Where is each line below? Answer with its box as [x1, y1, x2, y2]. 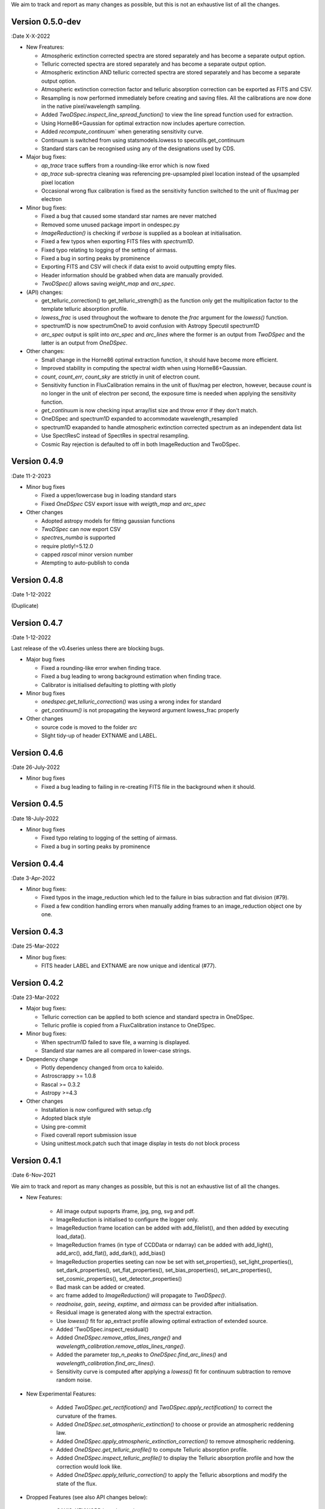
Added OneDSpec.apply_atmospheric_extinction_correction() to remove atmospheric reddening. [56, 1437, 296, 1445]
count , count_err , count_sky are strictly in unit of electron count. [41, 373, 200, 380]
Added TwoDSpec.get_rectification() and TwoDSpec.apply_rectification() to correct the [56, 1404, 273, 1411]
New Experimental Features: [26, 1390, 96, 1397]
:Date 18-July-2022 [11, 815, 60, 822]
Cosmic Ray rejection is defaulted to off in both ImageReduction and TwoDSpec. [41, 441, 241, 448]
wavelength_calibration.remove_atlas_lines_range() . [56, 1342, 186, 1350]
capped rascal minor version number [41, 551, 134, 558]
